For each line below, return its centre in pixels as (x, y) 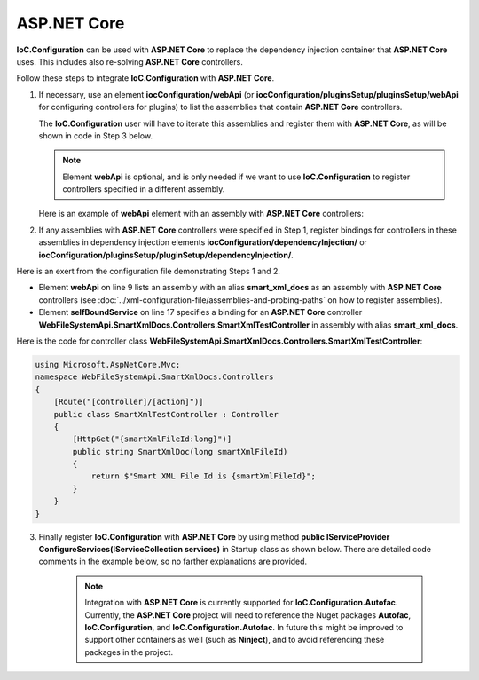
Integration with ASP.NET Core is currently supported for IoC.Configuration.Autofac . (241, 603)
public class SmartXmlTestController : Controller (166, 414)
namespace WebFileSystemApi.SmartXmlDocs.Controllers (154, 377)
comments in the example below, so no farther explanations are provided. (173, 561)
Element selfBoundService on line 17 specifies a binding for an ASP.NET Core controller (200, 312)
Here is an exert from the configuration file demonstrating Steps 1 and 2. (149, 272)
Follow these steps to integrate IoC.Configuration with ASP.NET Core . (145, 78)
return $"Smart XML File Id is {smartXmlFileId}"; (204, 476)
